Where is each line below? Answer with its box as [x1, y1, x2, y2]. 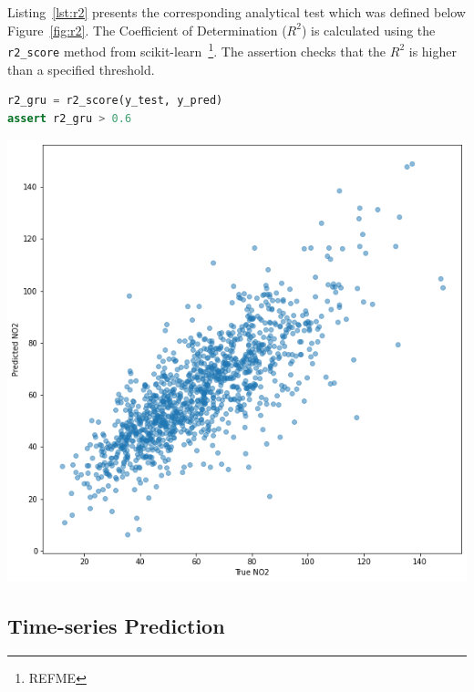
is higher [408, 41, 457, 60]
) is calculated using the [301, 20, 436, 39]
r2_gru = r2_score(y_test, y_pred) [7, 94, 223, 108]
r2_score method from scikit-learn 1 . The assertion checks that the [7, 39, 386, 60]
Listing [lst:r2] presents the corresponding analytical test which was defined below [7, 3, 466, 21]
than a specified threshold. [7, 59, 155, 78]
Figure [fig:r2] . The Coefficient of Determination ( [7, 20, 287, 39]
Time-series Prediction [7, 612, 225, 640]
